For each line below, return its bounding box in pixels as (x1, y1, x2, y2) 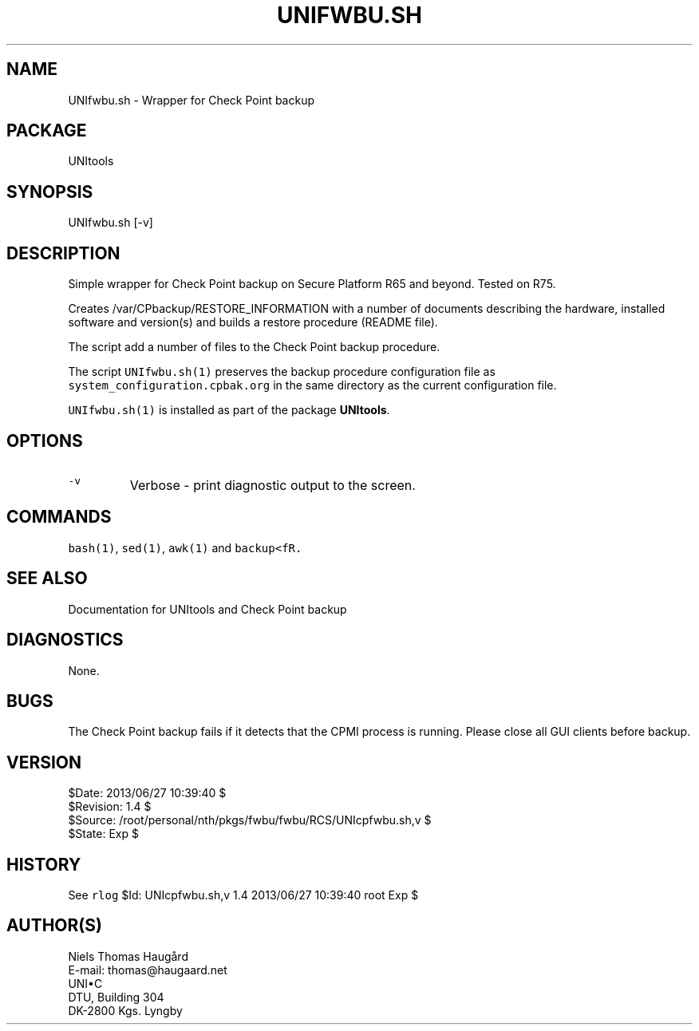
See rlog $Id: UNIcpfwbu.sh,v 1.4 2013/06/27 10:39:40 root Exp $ (68, 888, 419, 903)
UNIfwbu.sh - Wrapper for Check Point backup (68, 93, 314, 107)
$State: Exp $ (68, 827, 139, 841)
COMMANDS (6, 507, 112, 527)
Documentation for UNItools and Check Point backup (68, 602, 347, 616)
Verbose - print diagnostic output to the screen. (129, 476, 416, 493)
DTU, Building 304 (68, 990, 164, 1004)
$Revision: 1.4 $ (68, 800, 152, 814)
